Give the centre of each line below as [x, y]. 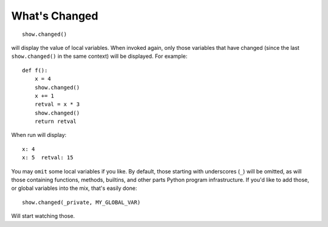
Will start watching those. [43, 216]
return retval [56, 121]
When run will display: [39, 135]
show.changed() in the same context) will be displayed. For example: [99, 56]
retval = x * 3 [57, 104]
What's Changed [55, 16]
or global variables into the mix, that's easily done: [74, 188]
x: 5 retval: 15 [48, 158]
